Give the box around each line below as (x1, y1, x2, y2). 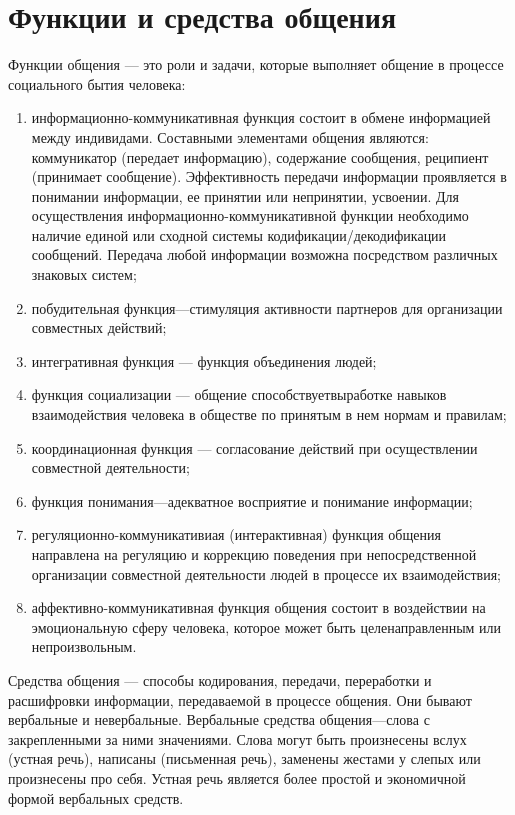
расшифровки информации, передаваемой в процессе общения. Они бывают (8, 689, 472, 710)
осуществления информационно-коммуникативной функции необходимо (31, 205, 469, 226)
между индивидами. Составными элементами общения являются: (31, 126, 429, 147)
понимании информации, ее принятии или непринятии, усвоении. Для (31, 185, 460, 206)
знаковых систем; (31, 264, 137, 285)
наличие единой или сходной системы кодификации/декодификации (31, 224, 447, 245)
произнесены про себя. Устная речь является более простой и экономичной (8, 767, 466, 788)
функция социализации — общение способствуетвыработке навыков (31, 384, 447, 405)
